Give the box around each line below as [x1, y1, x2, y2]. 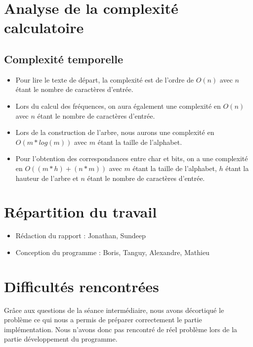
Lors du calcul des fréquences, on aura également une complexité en [15, 100, 221, 111]
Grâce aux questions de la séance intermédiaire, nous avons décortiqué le [4, 304, 224, 315]
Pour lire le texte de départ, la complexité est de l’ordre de [15, 74, 194, 85]
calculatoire [4, 17, 84, 38]
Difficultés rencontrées [4, 276, 159, 296]
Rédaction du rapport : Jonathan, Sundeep [15, 230, 146, 241]
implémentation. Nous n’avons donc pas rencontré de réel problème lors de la [4, 324, 237, 334]
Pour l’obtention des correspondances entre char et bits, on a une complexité [15, 153, 248, 164]
